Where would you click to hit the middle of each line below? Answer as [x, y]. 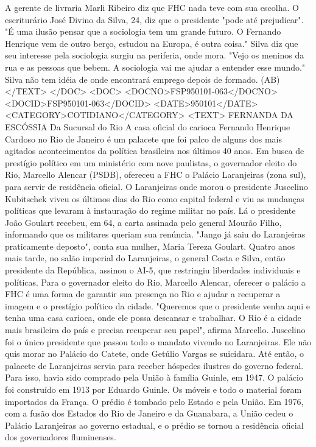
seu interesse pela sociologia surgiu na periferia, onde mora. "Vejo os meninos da [155, 55]
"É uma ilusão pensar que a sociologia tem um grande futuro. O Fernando [143, 31]
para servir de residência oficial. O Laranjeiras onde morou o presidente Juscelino [156, 186]
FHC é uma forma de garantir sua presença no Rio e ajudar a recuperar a [143, 294]
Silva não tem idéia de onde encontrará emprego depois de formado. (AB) [142, 79]
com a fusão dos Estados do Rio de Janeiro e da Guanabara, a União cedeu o [149, 413]
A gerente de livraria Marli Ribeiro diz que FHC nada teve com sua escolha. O [152, 7]
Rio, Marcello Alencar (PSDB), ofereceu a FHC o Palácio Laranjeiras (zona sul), [156, 174]
